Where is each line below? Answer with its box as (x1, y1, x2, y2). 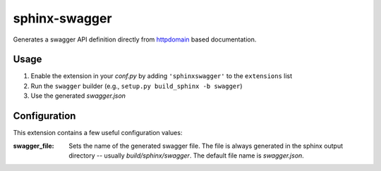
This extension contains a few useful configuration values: (13, 129, 183, 137)
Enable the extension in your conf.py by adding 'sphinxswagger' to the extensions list (30, 72, 293, 80)
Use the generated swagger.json (30, 91, 126, 100)
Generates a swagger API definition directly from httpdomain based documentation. (13, 35, 257, 44)
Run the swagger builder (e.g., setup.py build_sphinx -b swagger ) (30, 82, 243, 90)
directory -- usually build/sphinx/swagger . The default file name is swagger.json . (68, 151, 305, 160)
